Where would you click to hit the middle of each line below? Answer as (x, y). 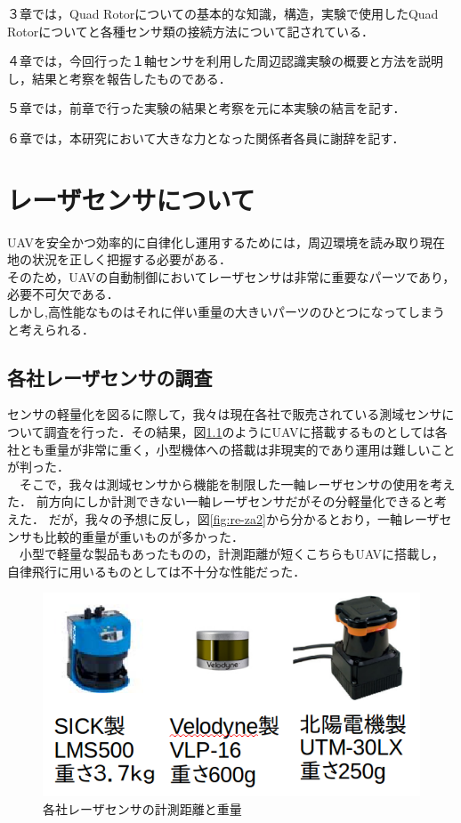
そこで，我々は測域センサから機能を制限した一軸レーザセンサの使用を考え (237, 484)
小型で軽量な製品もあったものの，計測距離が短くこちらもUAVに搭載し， (232, 554)
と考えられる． (51, 329)
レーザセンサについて (131, 199)
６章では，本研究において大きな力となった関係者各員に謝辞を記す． (206, 137)
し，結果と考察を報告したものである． (119, 78)
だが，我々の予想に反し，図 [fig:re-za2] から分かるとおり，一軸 (225, 519)
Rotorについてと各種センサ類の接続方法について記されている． (190, 31)
